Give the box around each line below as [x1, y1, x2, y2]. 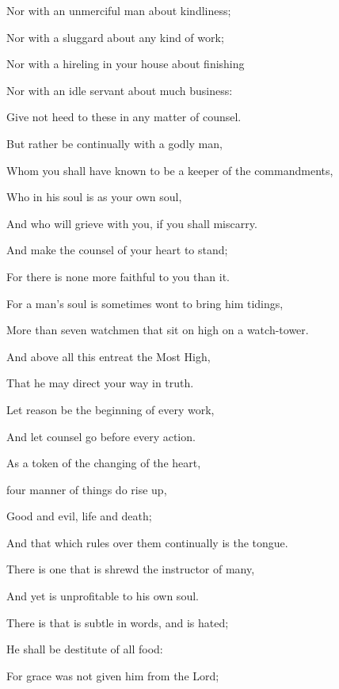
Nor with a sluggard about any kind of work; [6, 29, 224, 45]
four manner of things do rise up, [6, 481, 167, 497]
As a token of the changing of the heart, [6, 455, 201, 471]
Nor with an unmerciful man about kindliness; [6, 2, 231, 18]
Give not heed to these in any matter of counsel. [6, 108, 242, 125]
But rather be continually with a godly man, [6, 135, 223, 151]
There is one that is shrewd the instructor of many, [6, 561, 255, 577]
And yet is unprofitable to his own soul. [6, 588, 199, 604]
